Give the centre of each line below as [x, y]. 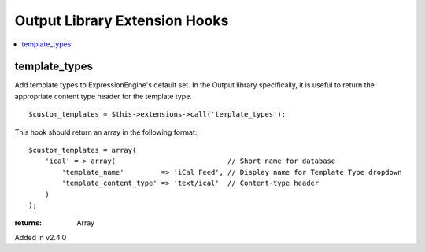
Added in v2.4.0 [41, 237]
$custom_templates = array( [83, 150]
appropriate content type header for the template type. [103, 96]
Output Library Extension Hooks [122, 20]
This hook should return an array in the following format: [106, 132]
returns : [28, 223]
